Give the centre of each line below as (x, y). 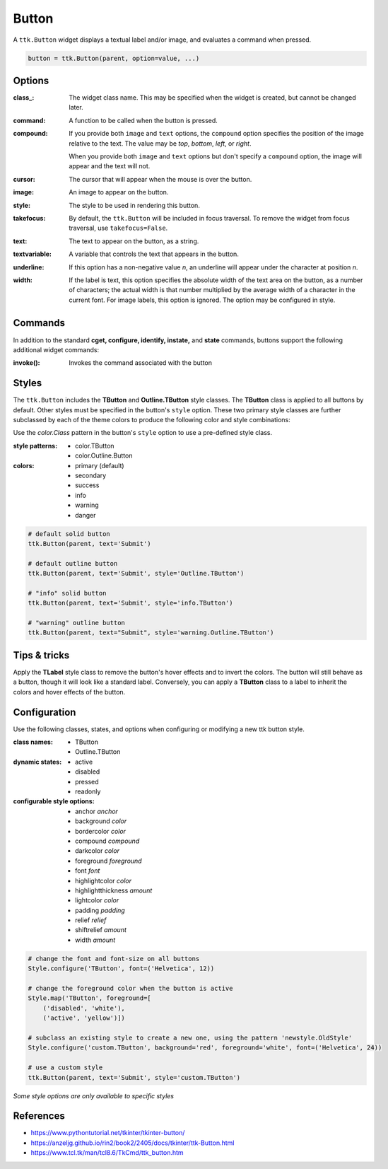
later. (76, 107)
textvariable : (33, 254)
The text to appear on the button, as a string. (134, 241)
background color (101, 821)
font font (88, 871)
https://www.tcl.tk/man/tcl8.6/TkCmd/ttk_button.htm (107, 1153)
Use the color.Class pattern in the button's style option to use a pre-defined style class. (143, 433)
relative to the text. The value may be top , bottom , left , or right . (160, 143)
